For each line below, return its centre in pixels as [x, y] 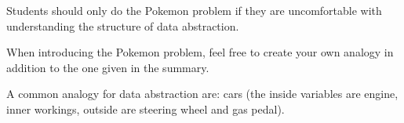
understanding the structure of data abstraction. [123, 25]
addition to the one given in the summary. [108, 67]
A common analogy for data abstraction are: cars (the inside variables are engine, [202, 94]
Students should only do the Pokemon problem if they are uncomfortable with [194, 10]
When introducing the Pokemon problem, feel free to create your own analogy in [200, 52]
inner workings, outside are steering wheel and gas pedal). [146, 109]
